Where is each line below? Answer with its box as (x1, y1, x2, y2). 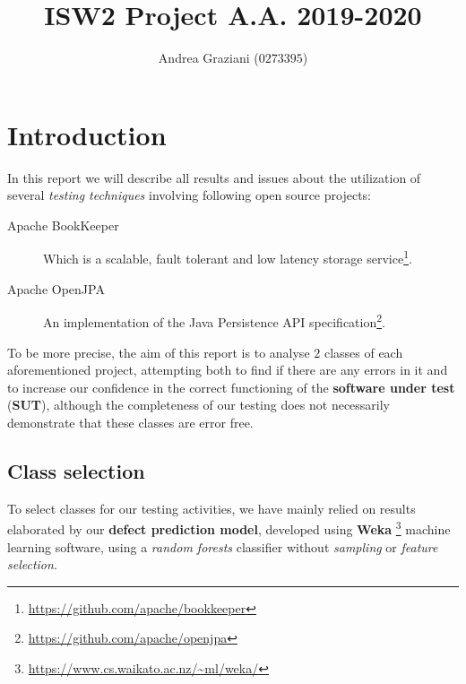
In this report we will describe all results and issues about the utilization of (7, 168, 421, 186)
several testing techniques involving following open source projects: (7, 186, 371, 204)
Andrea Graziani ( (158, 48, 259, 67)
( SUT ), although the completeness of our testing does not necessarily (7, 395, 391, 414)
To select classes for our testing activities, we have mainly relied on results (7, 498, 416, 517)
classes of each (324, 342, 403, 361)
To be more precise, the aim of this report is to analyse (7, 342, 310, 361)
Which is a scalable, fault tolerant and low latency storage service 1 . (43, 247, 412, 268)
